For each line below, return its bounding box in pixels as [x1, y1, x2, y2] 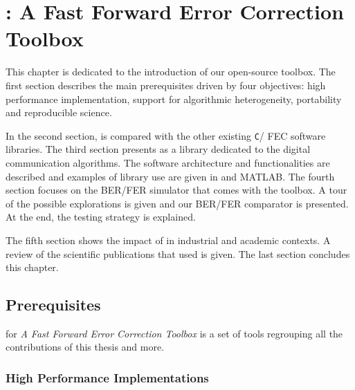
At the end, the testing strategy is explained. [6, 210, 196, 224]
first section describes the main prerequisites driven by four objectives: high [6, 77, 326, 92]
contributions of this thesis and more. [6, 340, 165, 354]
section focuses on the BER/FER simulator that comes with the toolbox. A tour [6, 183, 347, 197]
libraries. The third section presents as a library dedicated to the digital [6, 142, 311, 156]
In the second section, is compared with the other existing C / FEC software [6, 128, 326, 142]
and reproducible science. [6, 105, 112, 120]
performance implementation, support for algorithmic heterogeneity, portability [6, 91, 342, 106]
